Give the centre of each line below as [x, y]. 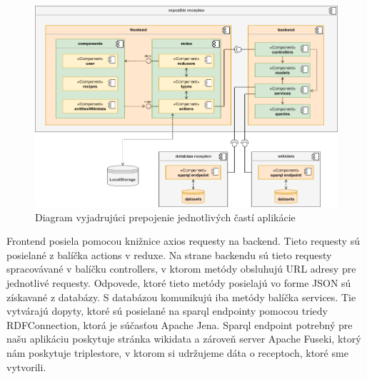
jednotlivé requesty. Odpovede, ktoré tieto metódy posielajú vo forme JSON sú [179, 282]
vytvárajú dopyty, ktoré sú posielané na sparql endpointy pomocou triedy [167, 311]
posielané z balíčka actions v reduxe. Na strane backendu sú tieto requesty [169, 254]
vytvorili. [26, 367]
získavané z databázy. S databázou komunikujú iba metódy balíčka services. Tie [181, 297]
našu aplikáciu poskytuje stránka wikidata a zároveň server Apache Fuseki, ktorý [184, 339]
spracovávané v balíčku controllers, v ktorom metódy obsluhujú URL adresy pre [181, 269]
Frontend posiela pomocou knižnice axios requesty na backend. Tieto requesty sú [183, 241]
